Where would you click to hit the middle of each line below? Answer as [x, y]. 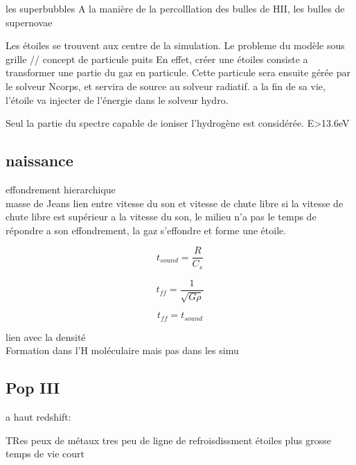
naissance [39, 160]
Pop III [33, 388]
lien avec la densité [46, 336]
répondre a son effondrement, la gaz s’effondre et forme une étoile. [146, 230]
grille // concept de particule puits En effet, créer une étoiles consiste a [157, 59]
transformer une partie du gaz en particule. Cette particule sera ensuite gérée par [178, 72]
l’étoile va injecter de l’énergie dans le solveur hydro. [117, 99]
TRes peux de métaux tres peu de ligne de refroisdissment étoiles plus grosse [168, 440]
